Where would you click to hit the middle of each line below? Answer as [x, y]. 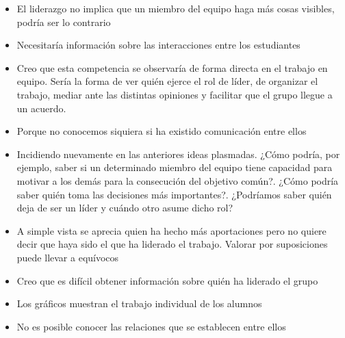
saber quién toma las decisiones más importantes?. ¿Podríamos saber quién [174, 194]
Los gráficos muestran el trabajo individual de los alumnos [139, 303]
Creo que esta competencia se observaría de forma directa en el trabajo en [172, 67]
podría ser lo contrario [64, 22]
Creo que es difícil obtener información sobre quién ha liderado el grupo [167, 280]
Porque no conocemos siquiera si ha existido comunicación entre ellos [162, 131]
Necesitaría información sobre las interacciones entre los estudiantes [158, 45]
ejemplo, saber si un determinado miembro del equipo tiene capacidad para [175, 167]
